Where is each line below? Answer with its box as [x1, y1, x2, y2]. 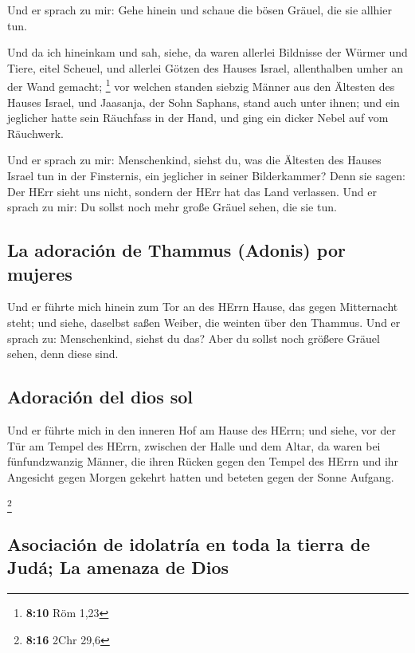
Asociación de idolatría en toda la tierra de [7, 532, 370, 557]
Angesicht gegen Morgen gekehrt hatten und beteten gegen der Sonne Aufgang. [7, 468, 394, 485]
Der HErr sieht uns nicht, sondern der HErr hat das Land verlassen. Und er [7, 183, 378, 199]
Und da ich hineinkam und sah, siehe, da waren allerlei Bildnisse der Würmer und [7, 44, 408, 61]
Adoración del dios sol [7, 384, 194, 409]
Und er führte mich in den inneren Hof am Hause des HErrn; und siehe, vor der [7, 421, 396, 438]
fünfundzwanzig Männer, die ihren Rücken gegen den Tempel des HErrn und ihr [7, 453, 399, 470]
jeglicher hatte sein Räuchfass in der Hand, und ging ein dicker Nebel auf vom [7, 109, 389, 126]
